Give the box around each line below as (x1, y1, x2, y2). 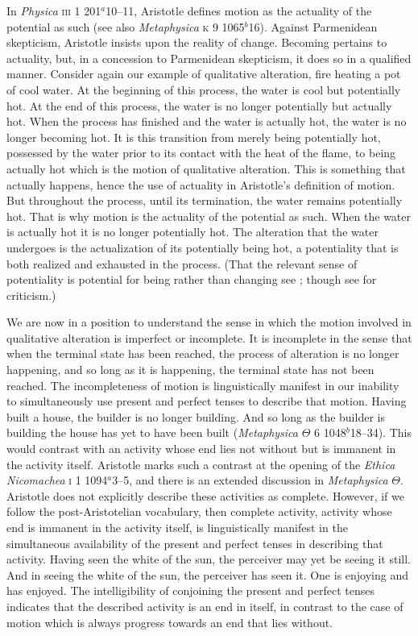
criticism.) (6, 286, 56, 303)
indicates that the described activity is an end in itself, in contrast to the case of (6, 597, 404, 614)
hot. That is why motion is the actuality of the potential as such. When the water (6, 207, 411, 224)
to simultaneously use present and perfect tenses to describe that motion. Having (6, 393, 407, 409)
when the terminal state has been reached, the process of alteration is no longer (6, 345, 399, 362)
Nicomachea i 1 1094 (6, 472, 108, 488)
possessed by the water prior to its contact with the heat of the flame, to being (6, 144, 396, 161)
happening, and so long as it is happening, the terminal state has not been (6, 361, 375, 378)
